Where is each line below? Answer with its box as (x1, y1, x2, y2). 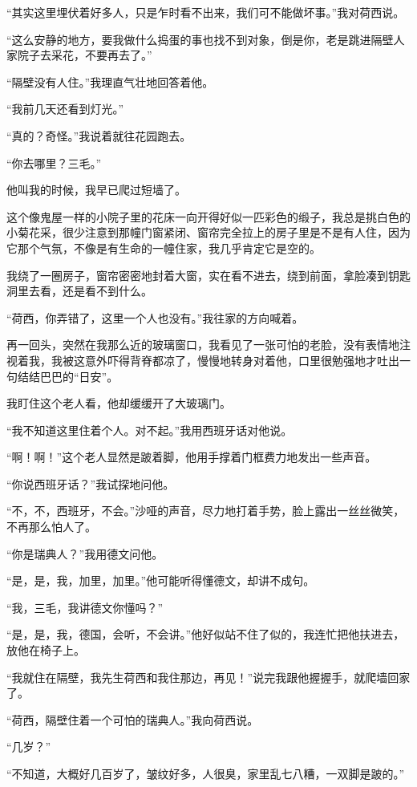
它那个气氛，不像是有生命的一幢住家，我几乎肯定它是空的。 (6, 239, 321, 256)
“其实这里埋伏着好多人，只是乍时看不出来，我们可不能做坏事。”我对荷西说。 (6, 4, 405, 20)
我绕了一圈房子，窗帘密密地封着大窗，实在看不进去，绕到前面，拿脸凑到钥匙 (6, 266, 411, 283)
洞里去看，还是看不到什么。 (6, 282, 152, 299)
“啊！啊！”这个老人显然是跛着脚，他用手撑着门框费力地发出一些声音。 (6, 448, 377, 465)
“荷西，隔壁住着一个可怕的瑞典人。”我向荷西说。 (6, 711, 259, 728)
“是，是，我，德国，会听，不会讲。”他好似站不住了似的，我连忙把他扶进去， (6, 626, 405, 643)
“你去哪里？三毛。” (6, 154, 102, 171)
